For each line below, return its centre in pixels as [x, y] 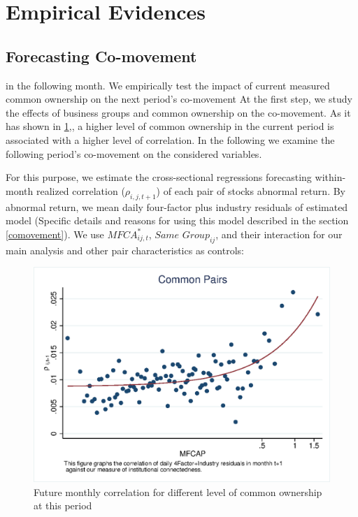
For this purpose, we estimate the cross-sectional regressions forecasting [159, 177]
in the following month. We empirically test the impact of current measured [168, 85]
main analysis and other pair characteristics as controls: [125, 250]
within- [330, 177]
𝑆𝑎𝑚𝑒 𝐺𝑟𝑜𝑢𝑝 [182, 235]
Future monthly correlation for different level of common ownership [178, 491]
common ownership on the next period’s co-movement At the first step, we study [179, 99]
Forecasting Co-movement [101, 56]
